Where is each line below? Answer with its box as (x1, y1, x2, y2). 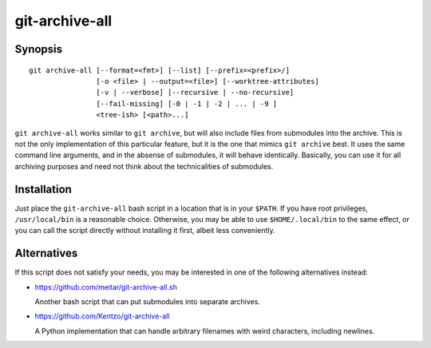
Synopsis (14, 42, 63, 56)
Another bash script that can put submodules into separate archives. (34, 297, 261, 306)
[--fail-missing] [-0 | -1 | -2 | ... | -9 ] (96, 99, 278, 108)
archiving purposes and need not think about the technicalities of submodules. (14, 161, 274, 171)
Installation (14, 182, 72, 196)
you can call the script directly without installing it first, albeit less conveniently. (14, 226, 275, 235)
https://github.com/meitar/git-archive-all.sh (34, 282, 177, 291)
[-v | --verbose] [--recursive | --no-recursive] (96, 88, 295, 97)
